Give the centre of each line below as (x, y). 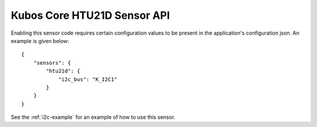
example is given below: (40, 41)
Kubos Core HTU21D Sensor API (90, 15)
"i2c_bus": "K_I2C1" (88, 79)
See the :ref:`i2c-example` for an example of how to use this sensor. (93, 117)
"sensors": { (52, 63)
